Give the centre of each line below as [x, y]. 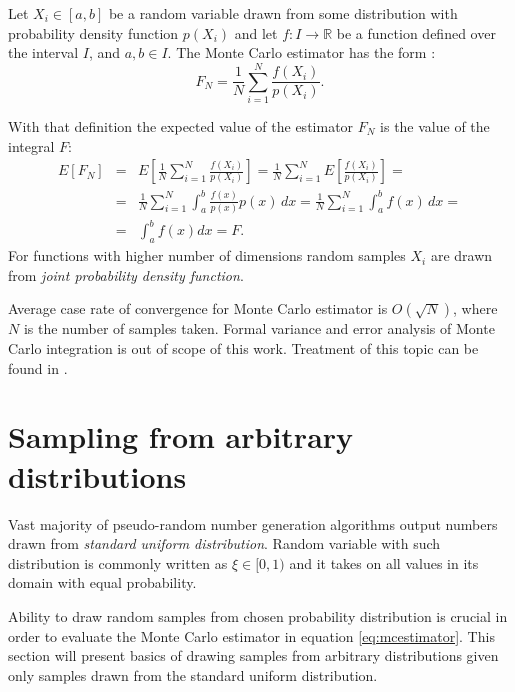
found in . [38, 367]
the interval [43, 52]
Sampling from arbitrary [181, 436]
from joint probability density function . [126, 274]
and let [256, 32]
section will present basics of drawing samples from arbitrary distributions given [253, 655]
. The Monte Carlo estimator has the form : [301, 52]
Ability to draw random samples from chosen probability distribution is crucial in [258, 615]
